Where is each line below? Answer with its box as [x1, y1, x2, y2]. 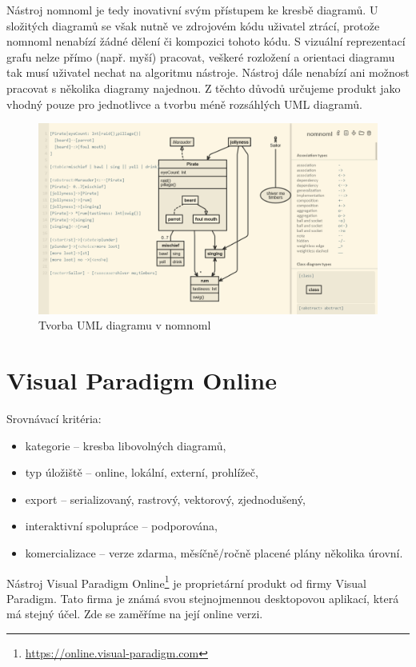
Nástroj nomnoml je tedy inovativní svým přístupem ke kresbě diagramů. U [6, 2, 378, 18]
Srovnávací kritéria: [6, 409, 102, 426]
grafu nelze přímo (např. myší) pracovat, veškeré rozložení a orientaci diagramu [6, 48, 395, 65]
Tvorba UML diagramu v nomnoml [38, 317, 211, 333]
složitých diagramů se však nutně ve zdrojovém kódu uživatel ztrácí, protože [6, 17, 380, 34]
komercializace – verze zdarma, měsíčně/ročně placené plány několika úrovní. [25, 544, 403, 561]
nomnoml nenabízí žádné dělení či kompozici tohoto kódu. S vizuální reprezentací [6, 33, 406, 50]
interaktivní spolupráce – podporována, [25, 517, 218, 534]
